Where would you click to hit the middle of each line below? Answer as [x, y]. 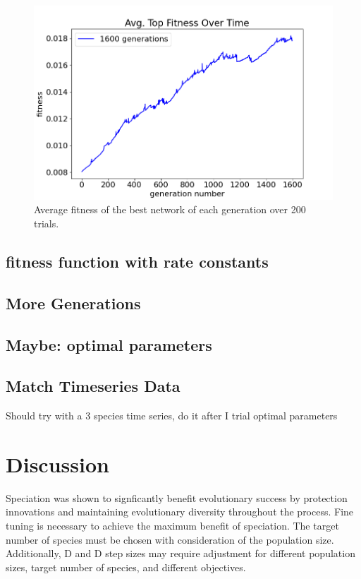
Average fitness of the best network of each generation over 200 [170, 209]
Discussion [57, 464]
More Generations [73, 303]
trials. [47, 223]
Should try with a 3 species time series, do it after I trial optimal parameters [172, 416]
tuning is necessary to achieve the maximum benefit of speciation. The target [172, 526]
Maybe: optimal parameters [109, 344]
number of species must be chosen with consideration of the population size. [170, 539]
